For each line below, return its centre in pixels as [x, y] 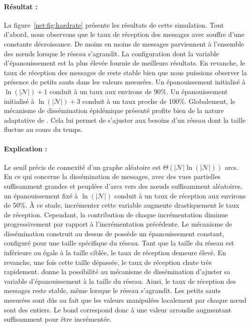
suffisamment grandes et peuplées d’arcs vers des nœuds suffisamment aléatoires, [123, 186]
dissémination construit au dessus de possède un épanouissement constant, [114, 233]
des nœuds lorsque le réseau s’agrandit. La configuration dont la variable [111, 53]
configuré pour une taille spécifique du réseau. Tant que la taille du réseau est [119, 243]
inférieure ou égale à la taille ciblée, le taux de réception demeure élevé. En [115, 253]
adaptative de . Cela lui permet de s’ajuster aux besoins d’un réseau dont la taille [125, 120]
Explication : [26, 148]
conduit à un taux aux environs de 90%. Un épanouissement [139, 91]
